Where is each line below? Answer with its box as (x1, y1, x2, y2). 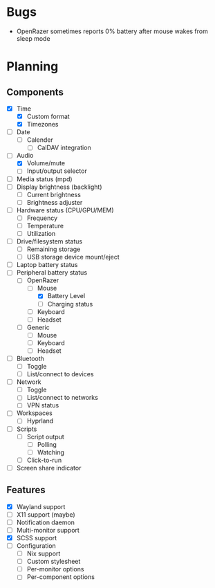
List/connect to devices (26, 370, 94, 378)
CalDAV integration (37, 143, 91, 152)
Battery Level (47, 292, 86, 300)
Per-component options (26, 573, 95, 581)
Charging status (47, 300, 93, 308)
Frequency (26, 214, 58, 222)
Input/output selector (26, 167, 87, 175)
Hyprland (26, 416, 54, 425)
